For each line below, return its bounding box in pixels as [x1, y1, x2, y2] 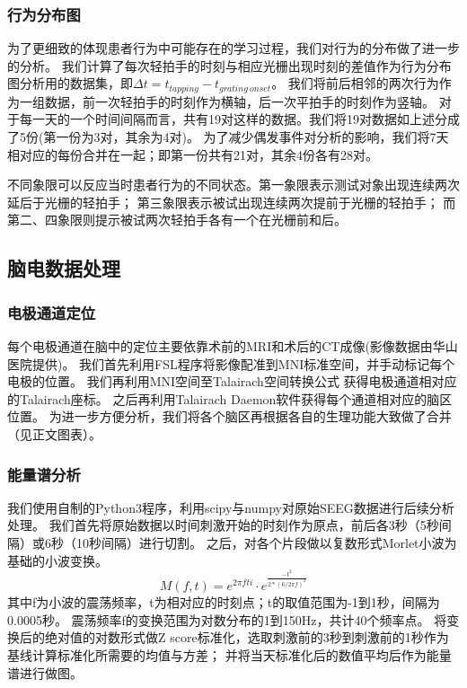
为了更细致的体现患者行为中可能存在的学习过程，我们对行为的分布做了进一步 [7, 39, 460, 57]
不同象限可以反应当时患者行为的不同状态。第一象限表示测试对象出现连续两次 [7, 175, 460, 194]
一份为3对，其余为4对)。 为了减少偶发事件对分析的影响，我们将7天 [56, 128, 449, 146]
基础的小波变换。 [7, 551, 108, 569]
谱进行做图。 [7, 663, 83, 682]
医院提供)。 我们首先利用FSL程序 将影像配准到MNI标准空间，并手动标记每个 [7, 354, 455, 373]
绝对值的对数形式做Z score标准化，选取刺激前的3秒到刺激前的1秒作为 [44, 628, 449, 647]
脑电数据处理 [7, 254, 120, 282]
